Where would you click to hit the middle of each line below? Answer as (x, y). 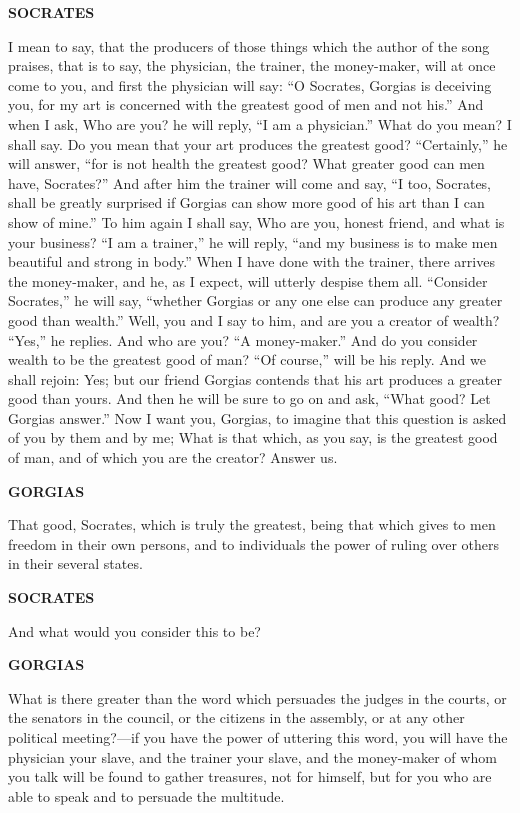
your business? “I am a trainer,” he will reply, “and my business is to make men (253, 241)
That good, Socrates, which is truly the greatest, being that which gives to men (252, 524)
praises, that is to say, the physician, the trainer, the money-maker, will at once (252, 65)
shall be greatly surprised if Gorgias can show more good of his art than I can (246, 202)
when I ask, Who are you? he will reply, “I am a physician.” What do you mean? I (260, 123)
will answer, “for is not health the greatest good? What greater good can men (246, 163)
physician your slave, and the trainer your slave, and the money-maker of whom (252, 756)
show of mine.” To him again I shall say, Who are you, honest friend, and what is (256, 221)
